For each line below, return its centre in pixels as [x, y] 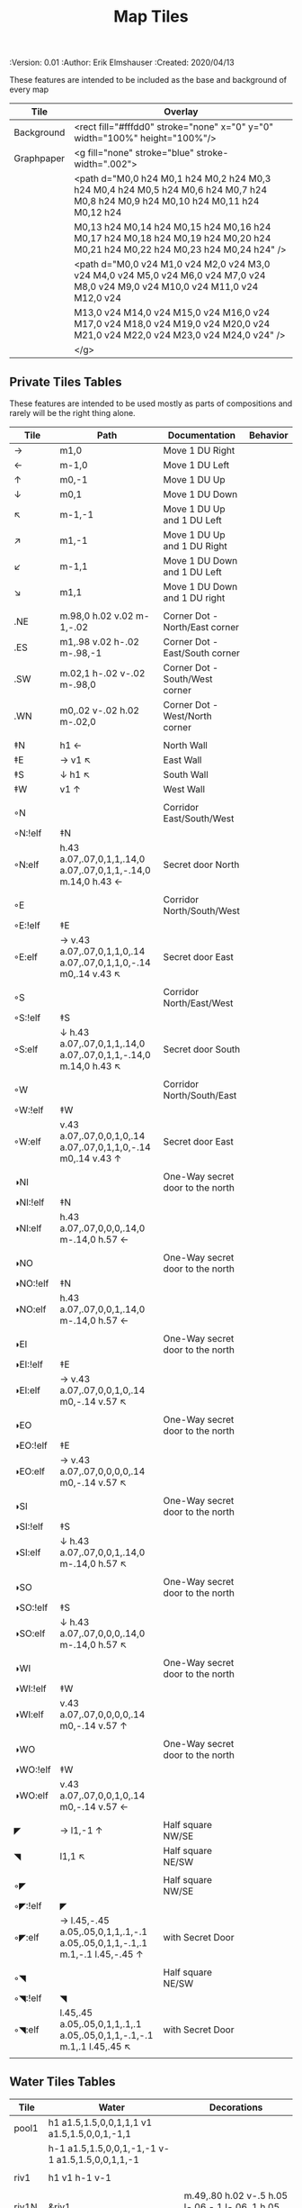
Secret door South [202, 1049]
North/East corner [201, 627]
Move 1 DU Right [199, 450]
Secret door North [201, 864]
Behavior [268, 435]
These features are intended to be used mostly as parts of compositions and [151, 403]
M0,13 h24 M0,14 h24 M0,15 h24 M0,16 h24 [172, 227]
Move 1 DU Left [196, 465]
